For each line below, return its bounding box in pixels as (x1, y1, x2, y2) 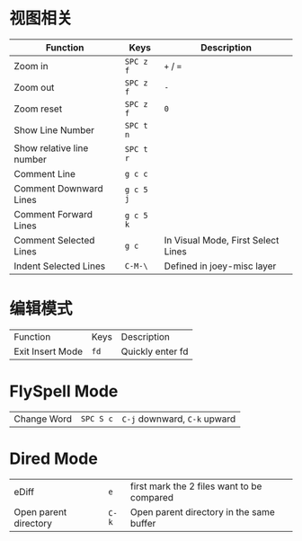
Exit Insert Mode (13, 345, 84, 358)
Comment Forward (13, 208, 93, 220)
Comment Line (13, 167, 76, 180)
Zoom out (13, 81, 55, 93)
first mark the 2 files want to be (129, 480, 262, 492)
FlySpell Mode (9, 381, 119, 402)
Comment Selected (13, 234, 95, 246)
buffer (129, 517, 156, 529)
